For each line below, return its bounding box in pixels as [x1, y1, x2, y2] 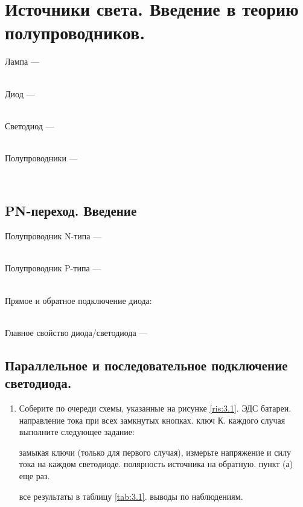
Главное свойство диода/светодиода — [5, 326, 148, 338]
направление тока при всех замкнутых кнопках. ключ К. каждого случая [19, 413, 285, 426]
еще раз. [19, 469, 50, 482]
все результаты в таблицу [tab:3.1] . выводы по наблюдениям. [19, 489, 243, 502]
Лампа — [5, 55, 39, 68]
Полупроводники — [5, 151, 78, 164]
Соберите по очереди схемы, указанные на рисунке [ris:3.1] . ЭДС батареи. [19, 402, 292, 415]
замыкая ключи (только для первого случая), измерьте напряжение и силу [19, 445, 291, 458]
